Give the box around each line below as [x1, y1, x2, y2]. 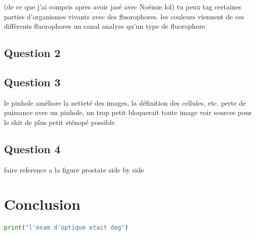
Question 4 [4, 141, 61, 156]
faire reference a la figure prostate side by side [4, 164, 144, 175]
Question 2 [4, 45, 61, 60]
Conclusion [4, 193, 81, 214]
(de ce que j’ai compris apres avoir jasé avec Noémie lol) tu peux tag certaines [4, 1, 242, 11]
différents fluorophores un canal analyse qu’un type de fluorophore [4, 21, 205, 31]
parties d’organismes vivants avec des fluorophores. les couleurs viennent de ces [4, 11, 244, 21]
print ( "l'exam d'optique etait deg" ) [4, 224, 128, 232]
